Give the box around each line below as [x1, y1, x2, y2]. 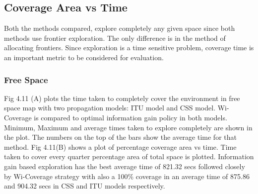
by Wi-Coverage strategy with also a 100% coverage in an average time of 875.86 [4, 171, 250, 181]
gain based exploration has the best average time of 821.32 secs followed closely [4, 161, 245, 171]
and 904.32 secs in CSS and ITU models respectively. [4, 181, 165, 191]
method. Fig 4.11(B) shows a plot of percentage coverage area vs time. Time [4, 141, 237, 152]
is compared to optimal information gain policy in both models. [34, 112, 227, 122]
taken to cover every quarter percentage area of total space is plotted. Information [4, 151, 254, 162]
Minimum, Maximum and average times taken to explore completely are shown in [4, 122, 253, 132]
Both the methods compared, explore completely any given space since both [4, 23, 235, 33]
